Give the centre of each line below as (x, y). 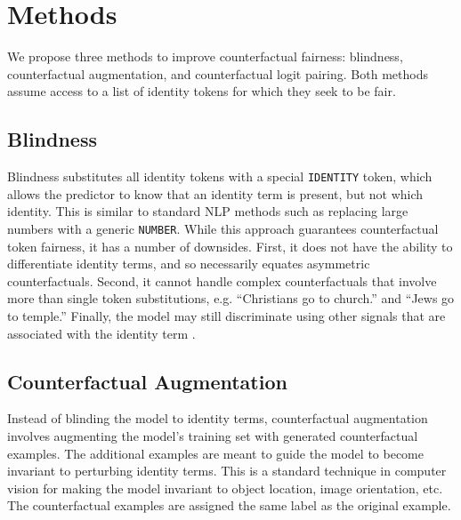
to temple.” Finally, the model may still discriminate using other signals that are (226, 315)
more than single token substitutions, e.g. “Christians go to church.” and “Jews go (231, 298)
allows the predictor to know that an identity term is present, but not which (215, 193)
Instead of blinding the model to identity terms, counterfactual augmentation (218, 418)
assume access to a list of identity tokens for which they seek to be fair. (202, 91)
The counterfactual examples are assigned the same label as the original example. (229, 505)
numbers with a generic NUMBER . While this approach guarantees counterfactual (223, 228)
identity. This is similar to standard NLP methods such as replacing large (208, 211)
